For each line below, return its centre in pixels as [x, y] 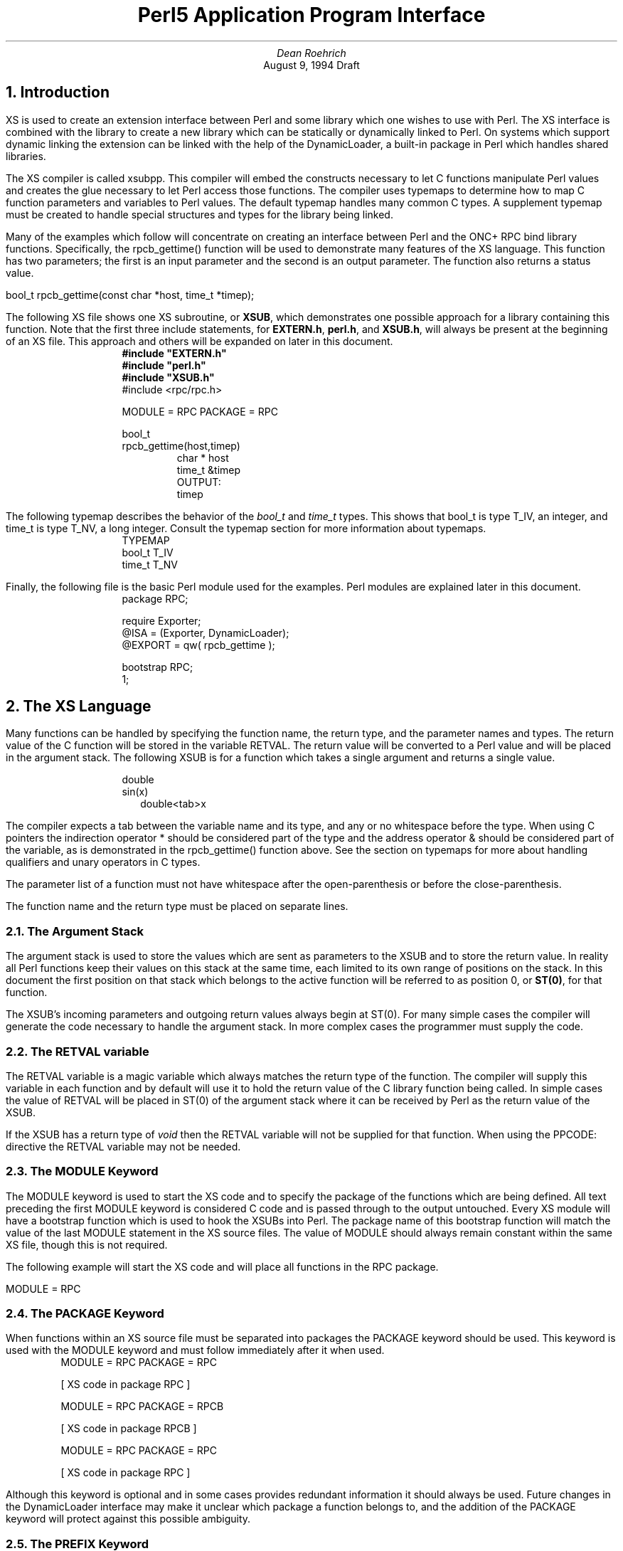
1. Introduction [58, 92]
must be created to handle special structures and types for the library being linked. [199, 214]
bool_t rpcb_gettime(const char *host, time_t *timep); [130, 295]
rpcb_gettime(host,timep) [181, 445]
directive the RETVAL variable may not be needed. [123, 1146]
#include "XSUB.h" [168, 377]
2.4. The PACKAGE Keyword [85, 1314]
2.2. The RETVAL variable [78, 1051]
